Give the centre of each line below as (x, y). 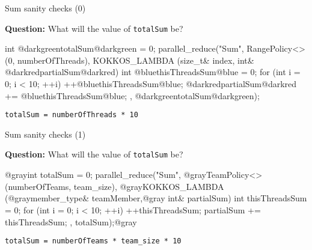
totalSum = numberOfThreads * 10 (72, 115)
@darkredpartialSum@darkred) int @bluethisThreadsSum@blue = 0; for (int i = (153, 72)
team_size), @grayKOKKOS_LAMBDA (149, 186)
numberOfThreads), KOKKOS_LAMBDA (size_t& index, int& (136, 60)
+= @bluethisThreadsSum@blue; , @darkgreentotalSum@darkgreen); (132, 95)
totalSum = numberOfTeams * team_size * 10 (93, 241)
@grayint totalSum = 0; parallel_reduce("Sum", (93, 175)
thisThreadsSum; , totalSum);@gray (71, 221)
